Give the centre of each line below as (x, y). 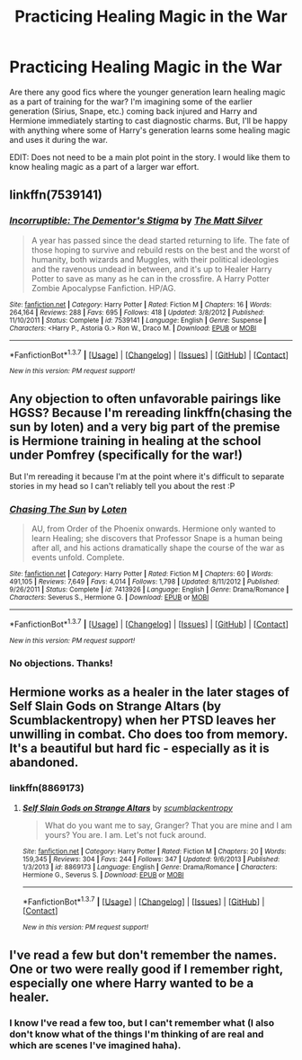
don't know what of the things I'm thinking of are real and (137, 1034)
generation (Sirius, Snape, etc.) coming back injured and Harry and (133, 111)
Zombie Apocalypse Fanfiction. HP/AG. (104, 288)
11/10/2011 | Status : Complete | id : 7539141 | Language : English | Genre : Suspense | (138, 320)
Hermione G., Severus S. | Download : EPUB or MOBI (103, 875)
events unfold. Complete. (78, 557)
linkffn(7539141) (56, 195)
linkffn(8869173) (47, 788)
